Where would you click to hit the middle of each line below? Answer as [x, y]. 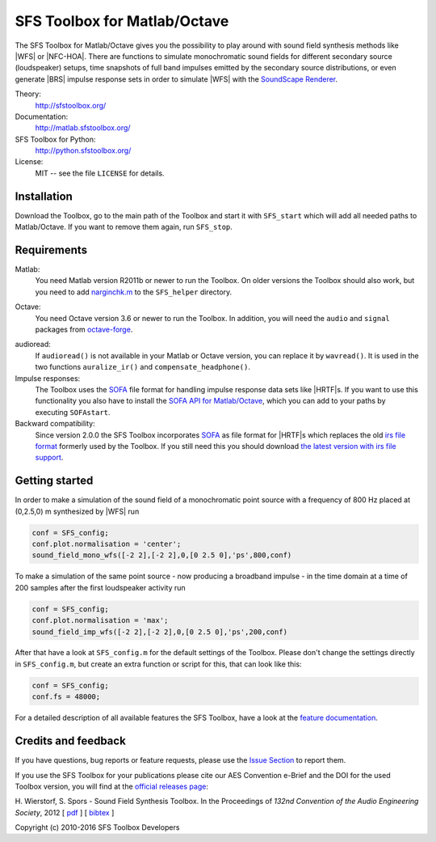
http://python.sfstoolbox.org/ [83, 150]
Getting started [54, 481]
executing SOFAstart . [73, 412]
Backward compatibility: [55, 424]
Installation [44, 196]
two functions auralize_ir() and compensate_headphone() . [143, 367]
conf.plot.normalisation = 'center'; [107, 544]
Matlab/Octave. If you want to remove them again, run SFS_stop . [124, 227]
